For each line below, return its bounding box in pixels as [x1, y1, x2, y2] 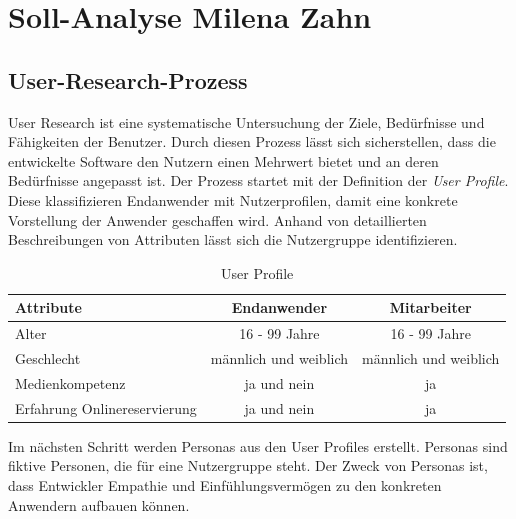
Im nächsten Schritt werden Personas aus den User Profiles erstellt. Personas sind [8, 435, 508, 456]
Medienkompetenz [15, 372, 126, 393]
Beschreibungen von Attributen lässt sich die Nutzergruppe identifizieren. [8, 229, 458, 250]
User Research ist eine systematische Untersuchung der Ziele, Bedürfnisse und [8, 111, 485, 132]
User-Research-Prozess [8, 64, 248, 95]
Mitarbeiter [389, 297, 472, 318]
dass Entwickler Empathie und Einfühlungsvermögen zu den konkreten [8, 474, 442, 495]
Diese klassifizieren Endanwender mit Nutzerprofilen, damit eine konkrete [8, 189, 458, 210]
